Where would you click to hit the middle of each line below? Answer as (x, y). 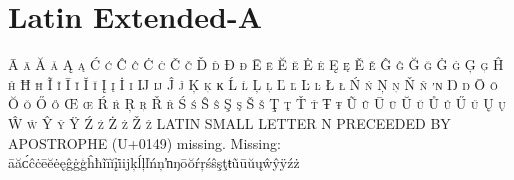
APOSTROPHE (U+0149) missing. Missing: (144, 142)
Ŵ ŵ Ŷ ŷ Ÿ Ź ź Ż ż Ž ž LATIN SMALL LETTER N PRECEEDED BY (229, 122)
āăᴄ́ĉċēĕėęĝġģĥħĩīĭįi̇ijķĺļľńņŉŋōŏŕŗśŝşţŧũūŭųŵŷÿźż (154, 162)
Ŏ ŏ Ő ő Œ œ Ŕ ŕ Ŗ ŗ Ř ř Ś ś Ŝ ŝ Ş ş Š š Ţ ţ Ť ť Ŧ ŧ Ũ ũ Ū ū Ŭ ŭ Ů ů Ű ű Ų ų (257, 103)
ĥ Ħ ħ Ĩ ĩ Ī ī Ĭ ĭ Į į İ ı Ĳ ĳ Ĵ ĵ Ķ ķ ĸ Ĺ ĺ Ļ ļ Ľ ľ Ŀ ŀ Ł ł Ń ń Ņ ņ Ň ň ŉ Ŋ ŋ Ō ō (253, 83)
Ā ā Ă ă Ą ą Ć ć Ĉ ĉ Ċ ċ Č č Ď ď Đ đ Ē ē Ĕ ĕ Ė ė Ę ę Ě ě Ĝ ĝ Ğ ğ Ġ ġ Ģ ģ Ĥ (256, 64)
